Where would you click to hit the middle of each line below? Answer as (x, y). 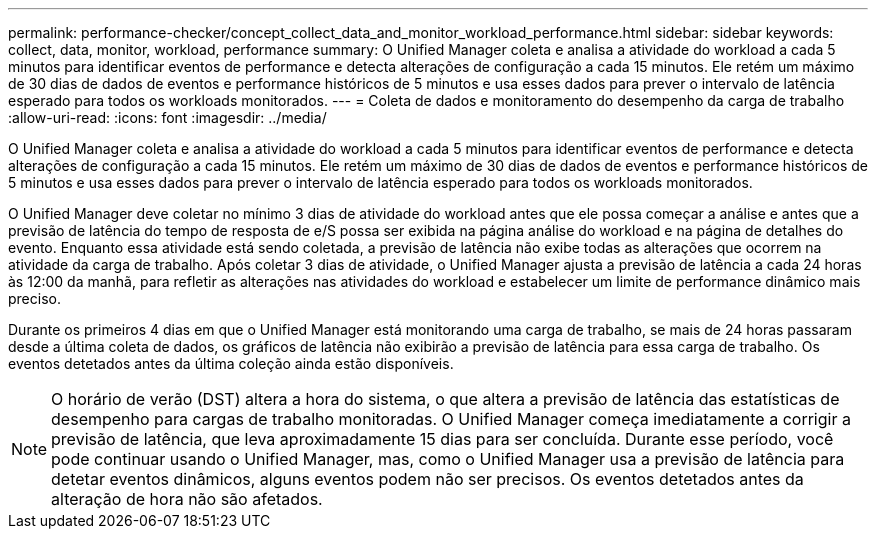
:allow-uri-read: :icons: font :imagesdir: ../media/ (167, 117)
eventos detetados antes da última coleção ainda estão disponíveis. (231, 363)
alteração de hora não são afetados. (187, 499)
